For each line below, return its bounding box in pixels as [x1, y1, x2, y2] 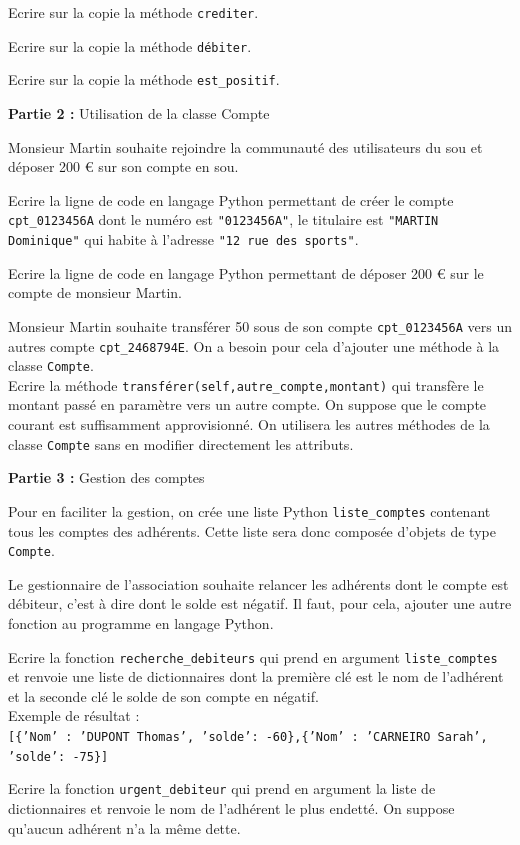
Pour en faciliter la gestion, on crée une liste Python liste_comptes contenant [8, 500, 491, 521]
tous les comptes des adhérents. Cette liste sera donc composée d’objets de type [8, 520, 496, 541]
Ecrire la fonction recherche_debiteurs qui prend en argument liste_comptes [8, 646, 498, 667]
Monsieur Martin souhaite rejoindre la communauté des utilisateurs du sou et [8, 136, 483, 157]
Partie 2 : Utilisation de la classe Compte [8, 102, 270, 123]
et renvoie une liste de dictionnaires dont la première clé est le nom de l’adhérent [8, 666, 504, 687]
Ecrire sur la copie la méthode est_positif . [8, 69, 280, 90]
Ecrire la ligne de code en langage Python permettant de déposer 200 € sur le [8, 262, 484, 283]
